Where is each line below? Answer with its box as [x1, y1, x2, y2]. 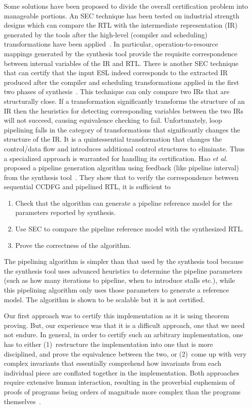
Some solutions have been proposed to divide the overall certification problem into [4, 1, 248, 11]
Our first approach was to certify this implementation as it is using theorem [4, 310, 229, 321]
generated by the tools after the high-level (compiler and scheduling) [4, 29, 207, 39]
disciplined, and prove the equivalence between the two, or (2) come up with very [4, 348, 247, 359]
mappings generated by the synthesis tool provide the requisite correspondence [4, 48, 237, 58]
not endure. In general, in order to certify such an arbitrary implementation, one [4, 329, 243, 340]
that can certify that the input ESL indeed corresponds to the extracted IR [4, 67, 228, 78]
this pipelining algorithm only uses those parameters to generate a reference [4, 285, 229, 295]
